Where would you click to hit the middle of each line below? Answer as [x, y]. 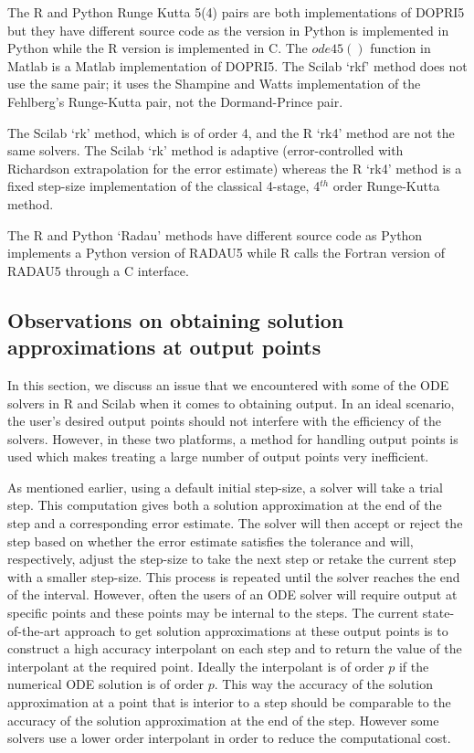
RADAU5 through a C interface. [98, 270]
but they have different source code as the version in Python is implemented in [228, 30]
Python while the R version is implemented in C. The [158, 48]
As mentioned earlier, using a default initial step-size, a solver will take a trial [225, 487]
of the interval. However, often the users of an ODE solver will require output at [232, 594]
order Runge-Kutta [386, 186]
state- [438, 613]
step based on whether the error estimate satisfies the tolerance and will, [211, 541]
